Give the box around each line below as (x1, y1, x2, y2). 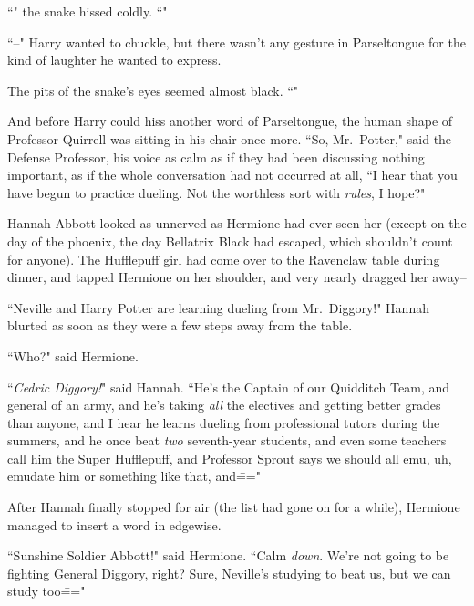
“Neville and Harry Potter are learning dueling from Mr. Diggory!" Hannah (7, 298, 429, 317)
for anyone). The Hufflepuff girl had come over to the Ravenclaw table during (7, 249, 440, 268)
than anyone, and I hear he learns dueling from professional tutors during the (7, 413, 440, 432)
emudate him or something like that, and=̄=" (7, 466, 261, 486)
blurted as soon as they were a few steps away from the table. (7, 316, 353, 335)
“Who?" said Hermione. (7, 346, 139, 365)
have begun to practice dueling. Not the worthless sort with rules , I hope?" (7, 183, 426, 202)
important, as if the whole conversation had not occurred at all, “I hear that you (7, 165, 458, 184)
